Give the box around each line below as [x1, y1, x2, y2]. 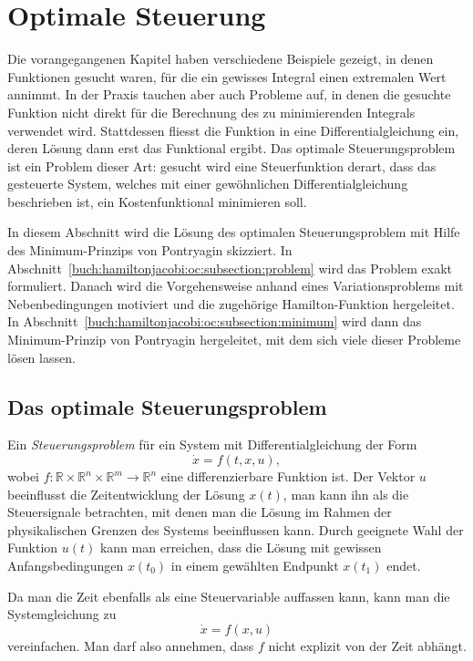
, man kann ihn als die [283, 484, 409, 503]
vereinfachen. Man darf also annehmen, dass [7, 635, 254, 655]
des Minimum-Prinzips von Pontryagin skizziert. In [7, 241, 293, 260]
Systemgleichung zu [7, 604, 117, 624]
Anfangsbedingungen [7, 555, 124, 574]
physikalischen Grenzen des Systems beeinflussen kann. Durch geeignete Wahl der [7, 520, 464, 539]
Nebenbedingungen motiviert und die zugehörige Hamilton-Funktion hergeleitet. [7, 294, 455, 313]
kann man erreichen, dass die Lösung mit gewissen [99, 538, 382, 557]
